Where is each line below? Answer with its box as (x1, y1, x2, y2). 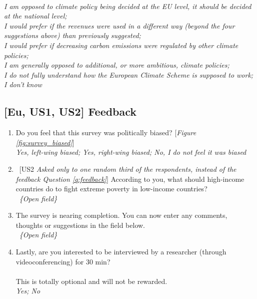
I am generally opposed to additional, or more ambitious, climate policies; (4, 60, 229, 70)
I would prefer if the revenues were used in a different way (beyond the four (4, 20, 235, 31)
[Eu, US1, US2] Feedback (4, 104, 137, 119)
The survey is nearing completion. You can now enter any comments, (15, 210, 227, 220)
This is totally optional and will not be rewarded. (15, 275, 167, 286)
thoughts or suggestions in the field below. (15, 219, 145, 230)
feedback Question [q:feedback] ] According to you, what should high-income (15, 173, 244, 184)
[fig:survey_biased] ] (15, 137, 74, 147)
